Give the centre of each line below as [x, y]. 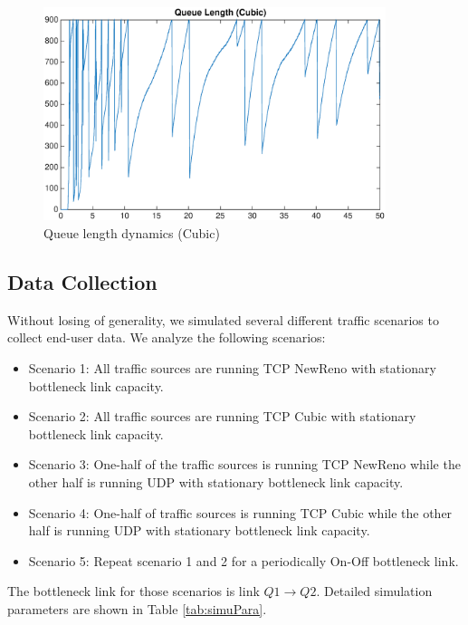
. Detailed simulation [374, 591]
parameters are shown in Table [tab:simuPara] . [137, 608]
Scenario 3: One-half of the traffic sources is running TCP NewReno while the [244, 464]
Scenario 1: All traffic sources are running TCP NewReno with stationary [232, 368]
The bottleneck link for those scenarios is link [134, 591]
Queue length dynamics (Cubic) [132, 233]
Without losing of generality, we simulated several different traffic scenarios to [223, 319]
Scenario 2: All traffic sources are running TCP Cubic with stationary [222, 416]
